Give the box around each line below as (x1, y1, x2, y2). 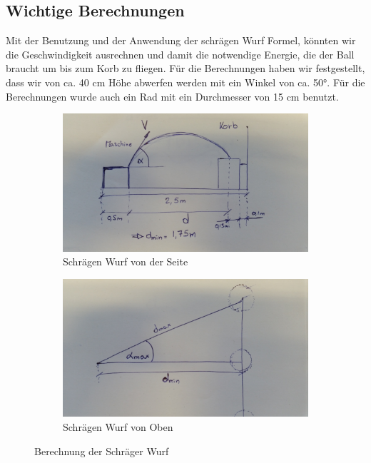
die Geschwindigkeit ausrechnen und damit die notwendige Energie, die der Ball (6, 46, 355, 61)
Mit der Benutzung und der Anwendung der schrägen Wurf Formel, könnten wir (6, 33, 356, 48)
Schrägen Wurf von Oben (63, 419, 173, 434)
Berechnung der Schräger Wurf (34, 443, 169, 458)
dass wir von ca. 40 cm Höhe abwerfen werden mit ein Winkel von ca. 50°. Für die (6, 74, 365, 89)
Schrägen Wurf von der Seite (63, 254, 188, 269)
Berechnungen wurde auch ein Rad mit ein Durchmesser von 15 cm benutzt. (6, 88, 339, 103)
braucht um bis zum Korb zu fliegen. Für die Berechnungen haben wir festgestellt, (6, 61, 365, 76)
